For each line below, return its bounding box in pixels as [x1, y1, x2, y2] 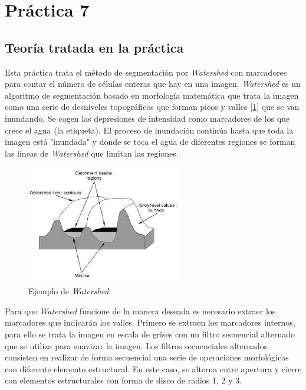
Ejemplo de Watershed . [28, 285, 111, 297]
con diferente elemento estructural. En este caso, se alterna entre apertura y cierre [5, 362, 302, 375]
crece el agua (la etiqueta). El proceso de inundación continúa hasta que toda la [5, 123, 294, 136]
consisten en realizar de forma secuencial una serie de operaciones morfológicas [5, 351, 289, 363]
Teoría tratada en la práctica [5, 38, 184, 56]
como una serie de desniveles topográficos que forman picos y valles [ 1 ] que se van [5, 100, 300, 113]
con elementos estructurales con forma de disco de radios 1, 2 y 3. [5, 374, 242, 386]
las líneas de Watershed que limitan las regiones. [5, 147, 179, 159]
